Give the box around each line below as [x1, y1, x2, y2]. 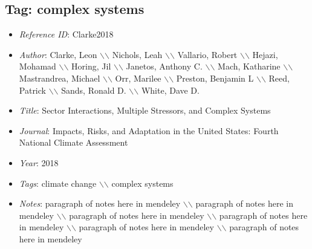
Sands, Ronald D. [61, 83, 126, 96]
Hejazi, [252, 48, 278, 60]
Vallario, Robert [177, 48, 238, 60]
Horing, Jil [71, 60, 111, 73]
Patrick [19, 83, 46, 96]
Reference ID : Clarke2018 [19, 28, 114, 40]
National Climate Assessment [19, 136, 128, 149]
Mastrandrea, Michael [19, 71, 100, 84]
